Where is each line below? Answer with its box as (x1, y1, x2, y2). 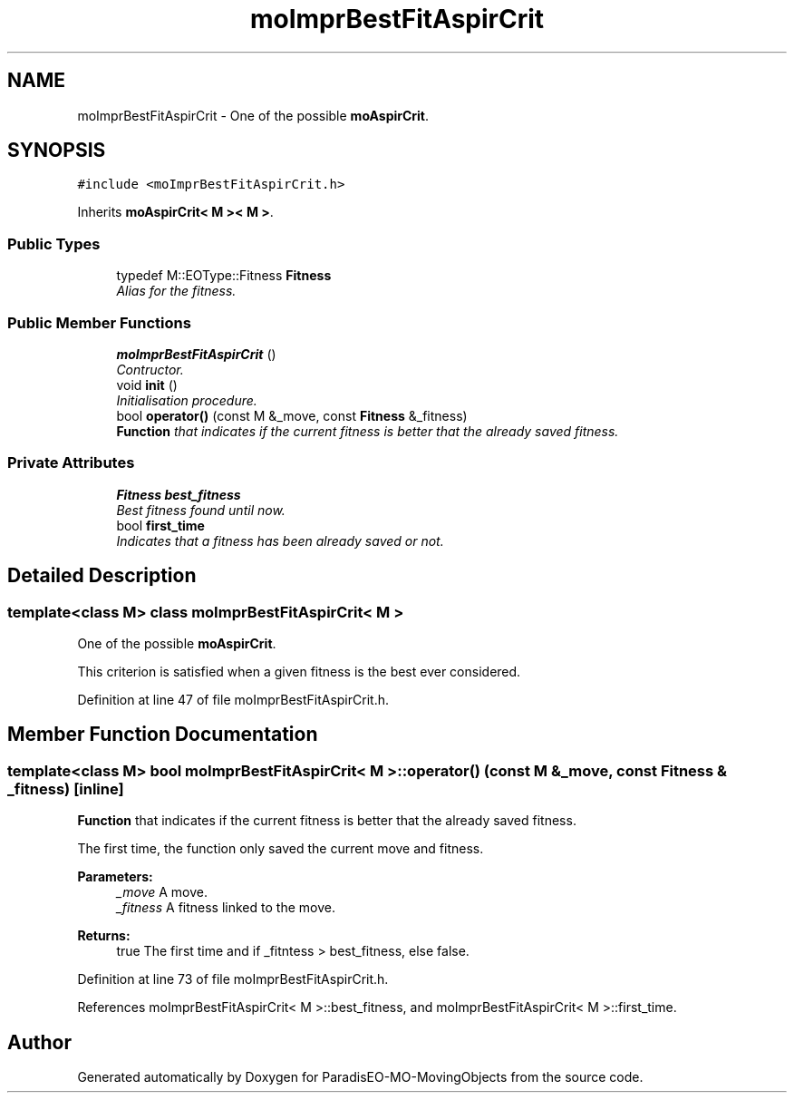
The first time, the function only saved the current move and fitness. (77, 841, 484, 857)
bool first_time (116, 517, 205, 533)
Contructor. (116, 361, 184, 377)
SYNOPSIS (7, 139, 106, 162)
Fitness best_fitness (116, 486, 241, 502)
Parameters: (77, 869, 153, 885)
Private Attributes (7, 453, 135, 472)
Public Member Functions (7, 313, 191, 332)
